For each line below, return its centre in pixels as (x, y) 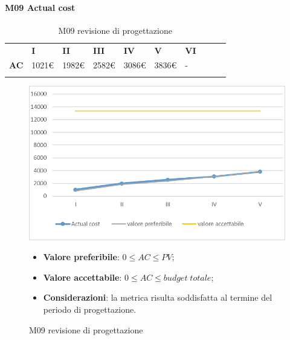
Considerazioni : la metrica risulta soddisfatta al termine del (158, 297)
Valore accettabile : (82, 277)
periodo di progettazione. (90, 309)
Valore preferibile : (81, 257)
